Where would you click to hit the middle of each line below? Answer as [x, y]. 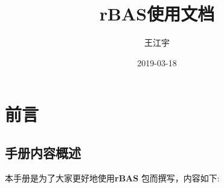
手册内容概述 [43, 152]
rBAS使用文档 [157, 14]
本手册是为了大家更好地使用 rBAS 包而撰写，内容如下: [112, 177]
